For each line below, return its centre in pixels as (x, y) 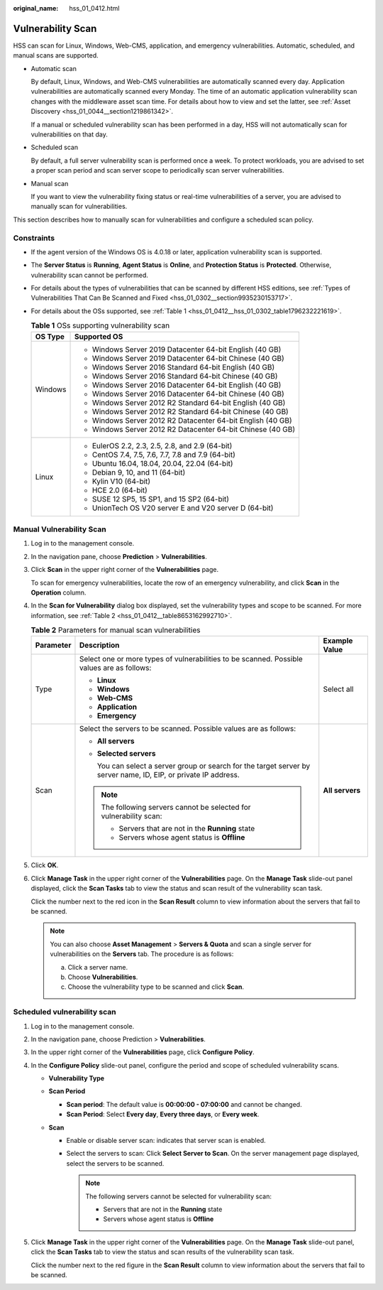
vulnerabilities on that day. (69, 134)
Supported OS (99, 336)
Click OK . (45, 865)
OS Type (50, 336)
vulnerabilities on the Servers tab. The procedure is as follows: (142, 954)
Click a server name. (98, 967)
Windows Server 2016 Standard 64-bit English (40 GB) (183, 367)
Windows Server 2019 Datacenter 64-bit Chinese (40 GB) (188, 358)
